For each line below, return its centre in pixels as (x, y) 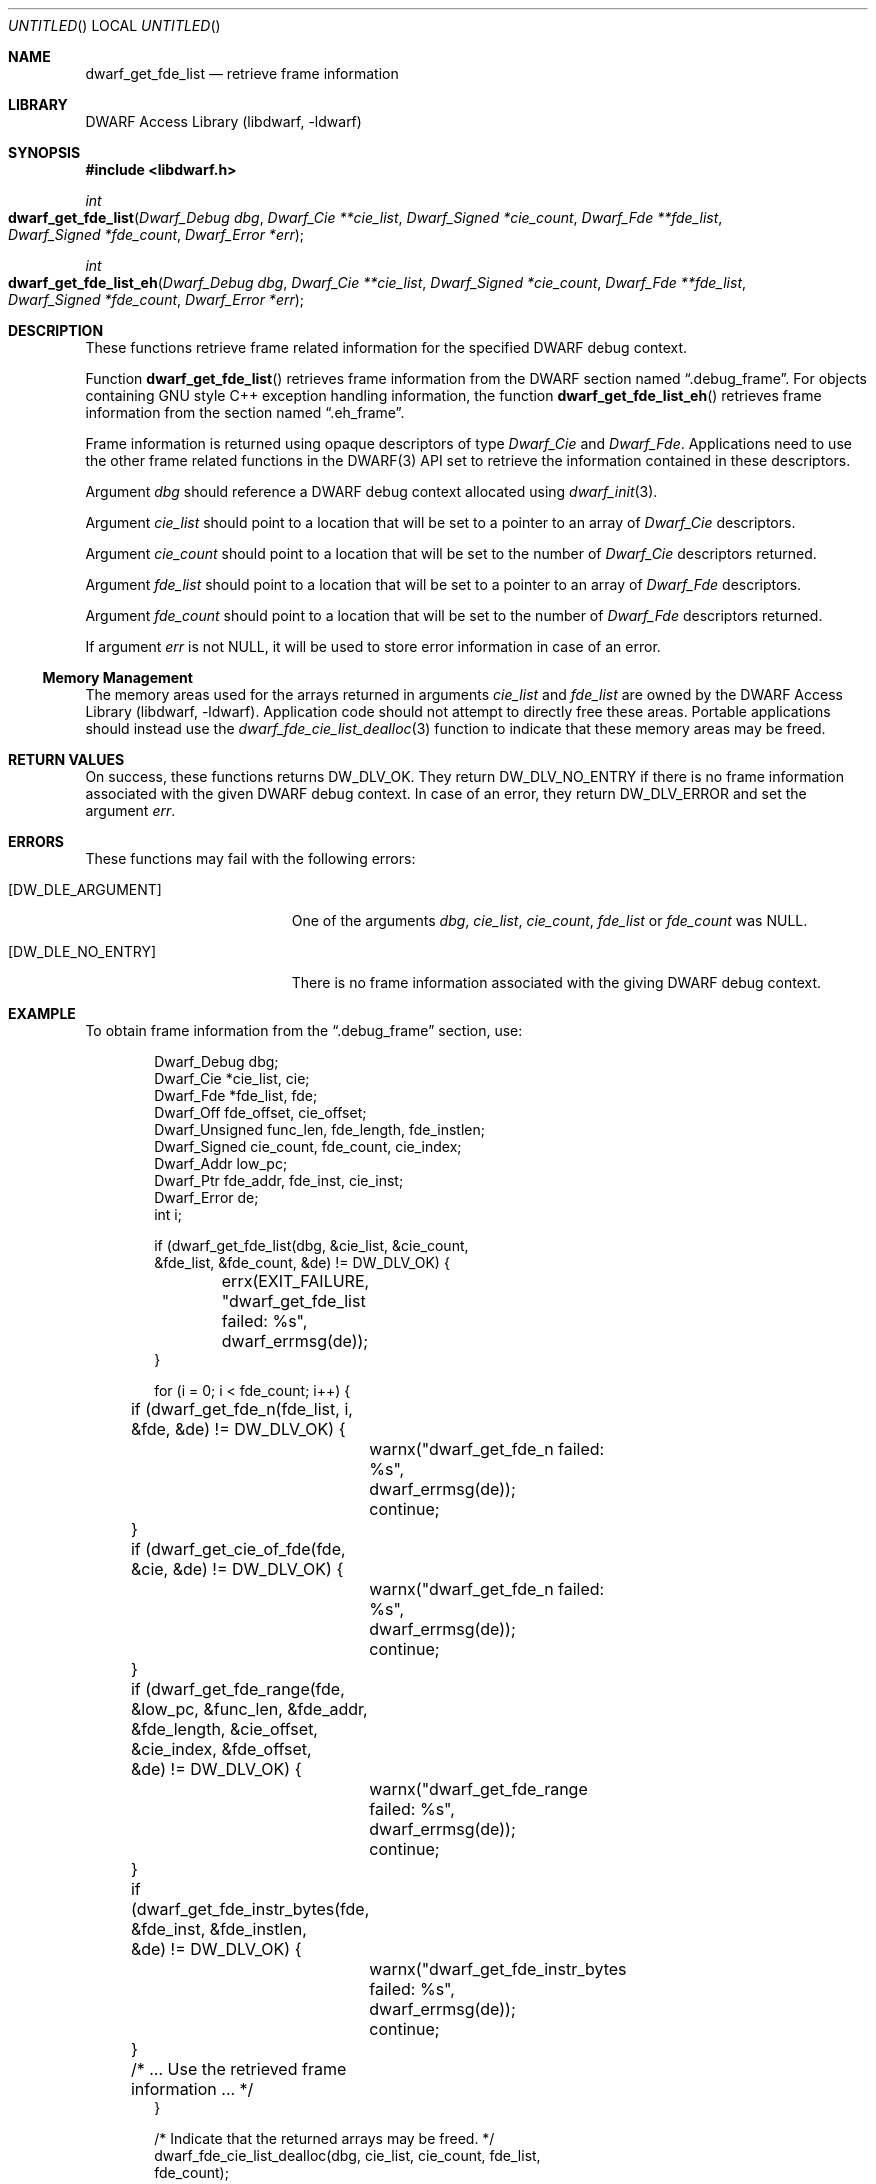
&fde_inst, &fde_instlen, (218, 1929)
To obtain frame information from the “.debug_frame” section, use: (304, 1030)
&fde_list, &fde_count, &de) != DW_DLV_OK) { (302, 1262)
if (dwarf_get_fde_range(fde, (237, 1689)
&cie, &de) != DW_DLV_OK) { (237, 1569)
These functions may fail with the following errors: (250, 858)
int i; (168, 1214)
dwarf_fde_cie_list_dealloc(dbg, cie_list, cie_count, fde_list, (347, 2155)
